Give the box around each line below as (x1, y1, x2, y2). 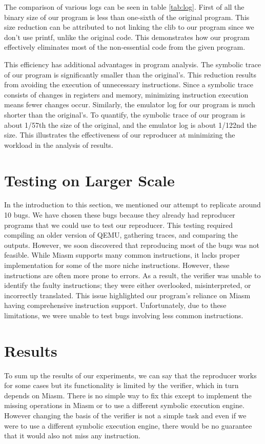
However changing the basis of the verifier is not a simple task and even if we (4, 410, 247, 421)
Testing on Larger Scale (4, 169, 175, 190)
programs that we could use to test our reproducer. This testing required (4, 219, 233, 230)
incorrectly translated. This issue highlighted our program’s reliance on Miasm (4, 289, 251, 300)
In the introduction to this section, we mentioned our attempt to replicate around (4, 199, 261, 210)
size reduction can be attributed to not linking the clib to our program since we (4, 22, 254, 32)
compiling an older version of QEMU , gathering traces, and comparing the (4, 229, 238, 240)
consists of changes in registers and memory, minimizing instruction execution (4, 89, 249, 100)
